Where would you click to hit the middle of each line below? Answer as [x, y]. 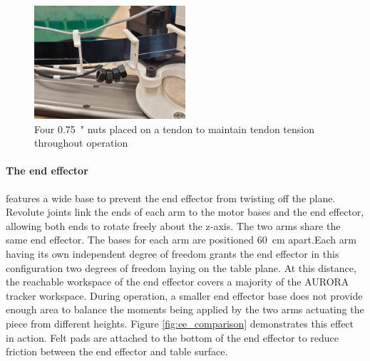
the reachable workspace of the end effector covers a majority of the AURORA [178, 282]
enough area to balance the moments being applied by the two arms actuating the [185, 309]
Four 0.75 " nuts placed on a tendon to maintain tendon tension [174, 129]
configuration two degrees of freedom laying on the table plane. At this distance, [181, 267]
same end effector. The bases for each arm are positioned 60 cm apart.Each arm [181, 240]
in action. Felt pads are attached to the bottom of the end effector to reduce [173, 337]
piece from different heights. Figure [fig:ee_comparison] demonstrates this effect [180, 323]
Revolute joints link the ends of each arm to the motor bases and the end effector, [185, 212]
